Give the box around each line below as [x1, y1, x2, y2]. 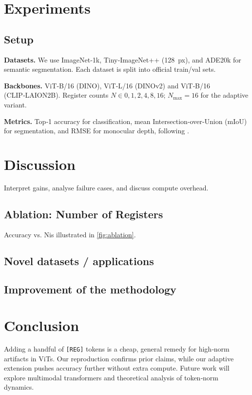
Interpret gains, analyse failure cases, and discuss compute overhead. [4, 182, 209, 192]
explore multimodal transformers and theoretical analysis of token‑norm [4, 372, 219, 382]
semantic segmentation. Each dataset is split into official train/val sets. [4, 64, 216, 74]
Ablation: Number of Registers [4, 206, 163, 221]
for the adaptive [200, 90, 249, 100]
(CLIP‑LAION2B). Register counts [4, 90, 109, 100]
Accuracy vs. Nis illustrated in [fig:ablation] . [4, 229, 136, 239]
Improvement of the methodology [4, 282, 176, 297]
